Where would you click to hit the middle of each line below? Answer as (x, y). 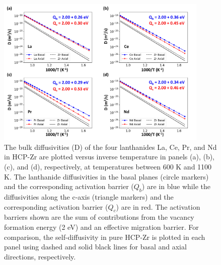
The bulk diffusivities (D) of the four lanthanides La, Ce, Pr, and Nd (111, 147)
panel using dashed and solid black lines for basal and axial (95, 247)
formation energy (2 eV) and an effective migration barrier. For (101, 227)
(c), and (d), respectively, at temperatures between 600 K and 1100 (108, 166)
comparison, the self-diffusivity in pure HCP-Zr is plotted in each (105, 237)
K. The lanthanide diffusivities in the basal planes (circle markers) (106, 176)
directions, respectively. (40, 256)
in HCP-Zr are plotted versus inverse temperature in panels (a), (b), (109, 157)
